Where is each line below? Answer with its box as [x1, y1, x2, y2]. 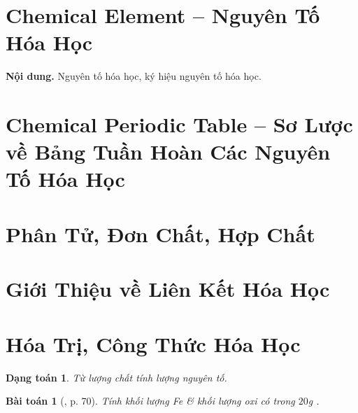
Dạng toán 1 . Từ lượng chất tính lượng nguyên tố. [6, 370, 227, 384]
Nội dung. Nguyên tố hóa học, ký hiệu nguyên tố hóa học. [6, 69, 262, 83]
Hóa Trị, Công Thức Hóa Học [6, 329, 301, 358]
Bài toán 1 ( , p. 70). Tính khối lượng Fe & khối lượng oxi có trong [6, 393, 295, 408]
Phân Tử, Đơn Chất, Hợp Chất [6, 219, 315, 248]
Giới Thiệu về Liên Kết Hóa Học [6, 274, 330, 303]
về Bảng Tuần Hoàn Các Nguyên [6, 137, 331, 166]
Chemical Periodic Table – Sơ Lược [6, 110, 353, 139]
